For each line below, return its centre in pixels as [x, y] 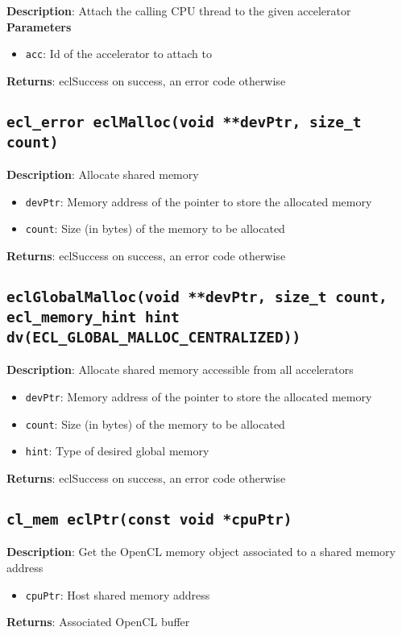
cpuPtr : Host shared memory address [118, 594]
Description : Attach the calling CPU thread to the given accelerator [179, 10]
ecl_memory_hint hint [93, 317]
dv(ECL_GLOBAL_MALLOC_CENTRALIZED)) [154, 338]
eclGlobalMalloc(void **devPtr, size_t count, [197, 297]
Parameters [39, 26]
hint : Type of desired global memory [117, 451]
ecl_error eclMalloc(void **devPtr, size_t [184, 122]
